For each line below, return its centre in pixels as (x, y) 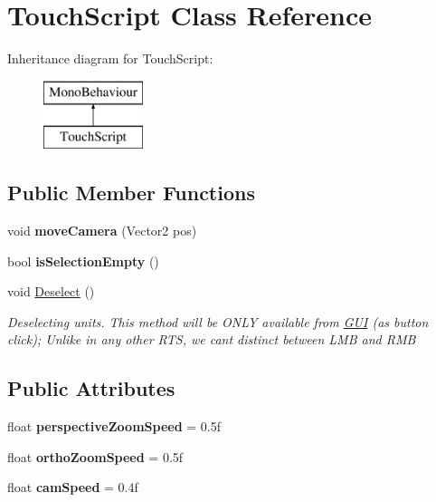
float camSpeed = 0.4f (73, 487)
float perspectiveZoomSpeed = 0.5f (114, 426)
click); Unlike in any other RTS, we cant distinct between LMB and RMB (212, 339)
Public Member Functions (131, 193)
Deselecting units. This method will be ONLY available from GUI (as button (218, 321)
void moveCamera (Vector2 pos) (102, 231)
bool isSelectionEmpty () (83, 261)
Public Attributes (91, 388)
